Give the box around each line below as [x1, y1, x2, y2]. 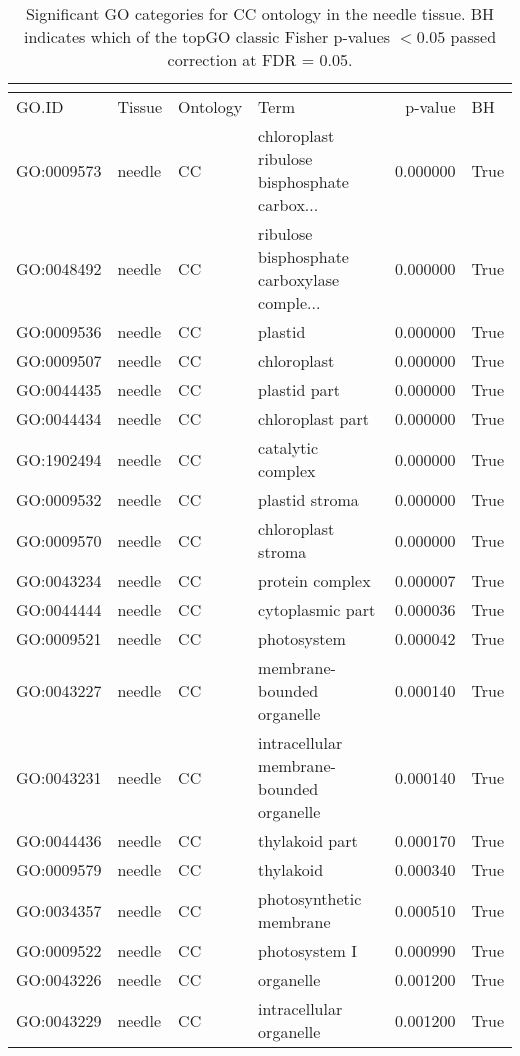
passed [450, 25, 497, 48]
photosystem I [258, 939, 357, 962]
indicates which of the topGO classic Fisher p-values [23, 25, 391, 48]
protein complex [258, 569, 371, 592]
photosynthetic [258, 887, 362, 910]
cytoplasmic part [258, 598, 376, 621]
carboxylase [258, 268, 340, 291]
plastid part [258, 378, 341, 401]
